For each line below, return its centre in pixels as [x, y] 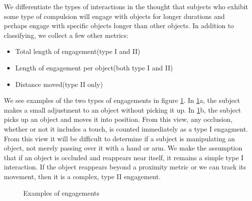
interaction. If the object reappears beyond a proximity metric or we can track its [125, 167]
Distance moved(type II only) [59, 84]
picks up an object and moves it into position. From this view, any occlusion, [118, 119]
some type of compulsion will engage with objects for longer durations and [114, 16]
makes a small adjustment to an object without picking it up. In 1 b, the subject [123, 109]
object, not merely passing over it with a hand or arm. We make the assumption [123, 148]
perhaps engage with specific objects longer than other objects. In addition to [119, 25]
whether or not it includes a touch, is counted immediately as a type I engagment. [126, 128]
